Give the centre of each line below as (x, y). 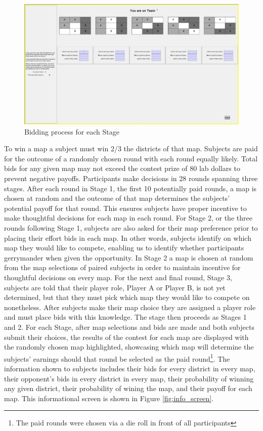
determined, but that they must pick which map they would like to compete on (127, 297)
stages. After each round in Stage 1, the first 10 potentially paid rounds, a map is (130, 188)
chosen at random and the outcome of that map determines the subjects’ (117, 198)
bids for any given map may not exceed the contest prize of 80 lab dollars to (122, 168)
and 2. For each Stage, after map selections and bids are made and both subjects (129, 327)
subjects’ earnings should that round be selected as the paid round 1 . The (117, 358)
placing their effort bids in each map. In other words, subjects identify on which (128, 238)
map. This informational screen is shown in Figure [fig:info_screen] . (109, 398)
